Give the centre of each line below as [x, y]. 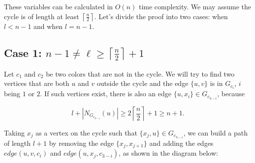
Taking [15, 132]
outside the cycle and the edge [143, 83]
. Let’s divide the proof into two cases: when [161, 16]
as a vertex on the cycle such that [86, 132]
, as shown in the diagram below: [168, 153]
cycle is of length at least [42, 16]
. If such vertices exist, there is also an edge [106, 94]
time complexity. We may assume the [195, 6]
